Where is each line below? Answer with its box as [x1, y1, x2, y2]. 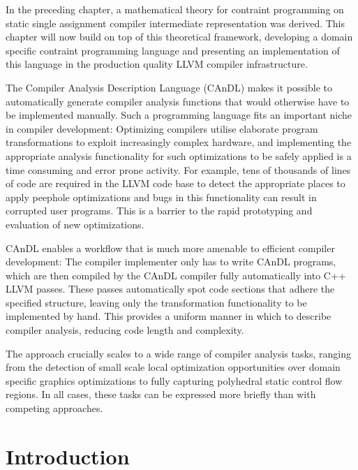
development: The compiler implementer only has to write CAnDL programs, [6, 254, 336, 269]
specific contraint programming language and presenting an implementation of [6, 43, 340, 57]
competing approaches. [6, 401, 103, 416]
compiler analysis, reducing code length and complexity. [6, 323, 244, 337]
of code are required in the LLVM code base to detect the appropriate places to [6, 176, 345, 191]
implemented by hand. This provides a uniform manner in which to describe [6, 309, 331, 323]
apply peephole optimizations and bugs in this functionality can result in [6, 189, 317, 204]
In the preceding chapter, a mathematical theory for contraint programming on [6, 2, 344, 16]
